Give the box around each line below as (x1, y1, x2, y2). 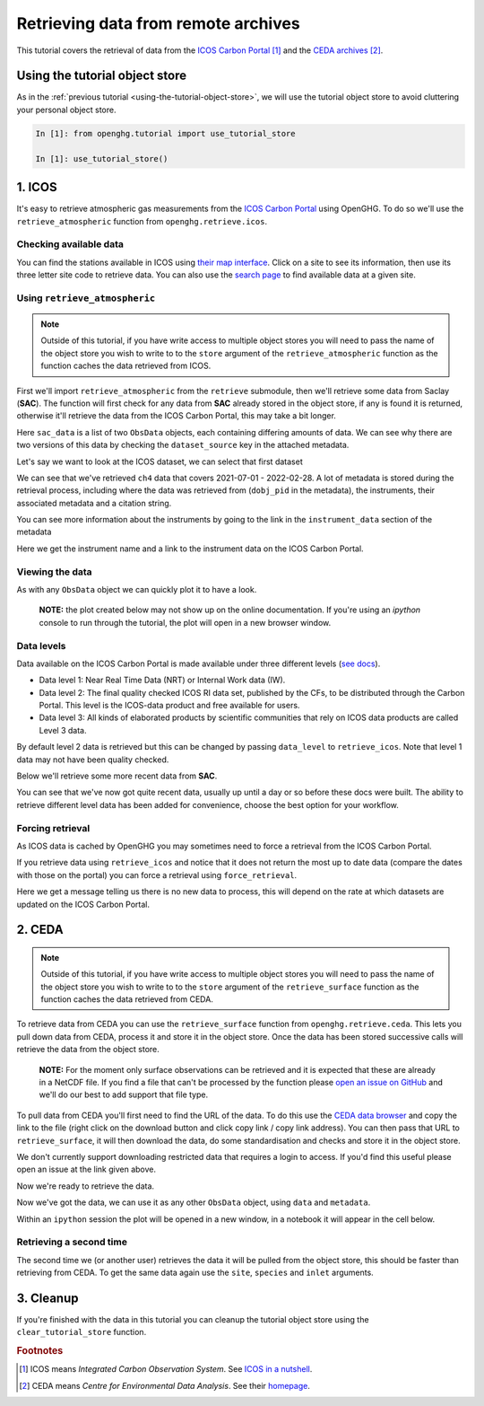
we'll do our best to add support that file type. (39, 1089, 209, 1100)
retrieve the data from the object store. (16, 1044, 160, 1055)
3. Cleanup (16, 1290, 79, 1305)
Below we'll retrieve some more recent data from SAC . (16, 770, 218, 781)
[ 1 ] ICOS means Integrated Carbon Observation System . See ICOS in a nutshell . (19, 1364, 313, 1375)
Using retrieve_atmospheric (16, 292, 156, 304)
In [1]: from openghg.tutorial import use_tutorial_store (35, 128, 296, 138)
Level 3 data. (39, 725, 87, 735)
